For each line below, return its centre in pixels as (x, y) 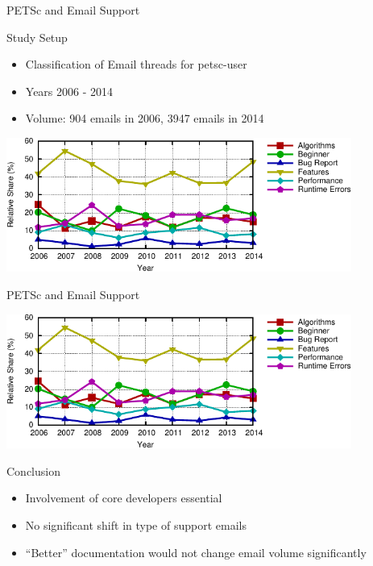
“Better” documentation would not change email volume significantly (196, 552)
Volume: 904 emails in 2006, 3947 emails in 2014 (145, 118)
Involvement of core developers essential (124, 498)
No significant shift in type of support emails (136, 524)
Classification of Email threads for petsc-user (136, 64)
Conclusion (33, 470)
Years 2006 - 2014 (69, 91)
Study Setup (37, 37)
